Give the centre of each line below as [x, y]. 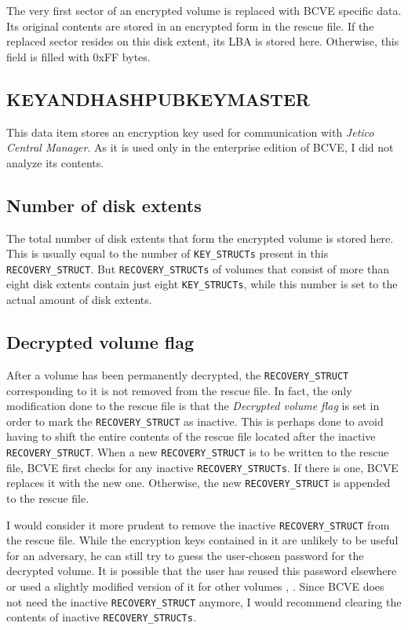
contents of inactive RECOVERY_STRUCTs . [101, 617]
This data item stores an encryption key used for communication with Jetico [190, 132]
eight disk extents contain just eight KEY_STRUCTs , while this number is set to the [202, 284]
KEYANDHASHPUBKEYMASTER [158, 99]
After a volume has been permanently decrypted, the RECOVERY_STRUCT [178, 374]
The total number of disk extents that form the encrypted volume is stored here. [200, 238]
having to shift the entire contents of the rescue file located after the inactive [191, 436]
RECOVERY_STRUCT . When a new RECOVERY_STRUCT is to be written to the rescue [198, 452]
